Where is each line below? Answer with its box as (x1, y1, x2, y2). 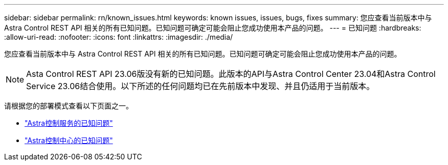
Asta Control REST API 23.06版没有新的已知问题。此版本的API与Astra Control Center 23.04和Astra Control (26, 69, 436, 79)
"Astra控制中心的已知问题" (25, 136, 113, 145)
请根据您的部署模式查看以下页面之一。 (4, 101, 133, 110)
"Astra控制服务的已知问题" (25, 119, 113, 127)
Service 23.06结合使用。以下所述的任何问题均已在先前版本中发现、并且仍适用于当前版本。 (26, 81, 375, 91)
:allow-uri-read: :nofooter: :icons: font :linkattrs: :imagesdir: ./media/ (4, 33, 233, 41)
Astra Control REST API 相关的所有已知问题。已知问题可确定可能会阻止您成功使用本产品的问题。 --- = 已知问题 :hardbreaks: (4, 23, 421, 32)
